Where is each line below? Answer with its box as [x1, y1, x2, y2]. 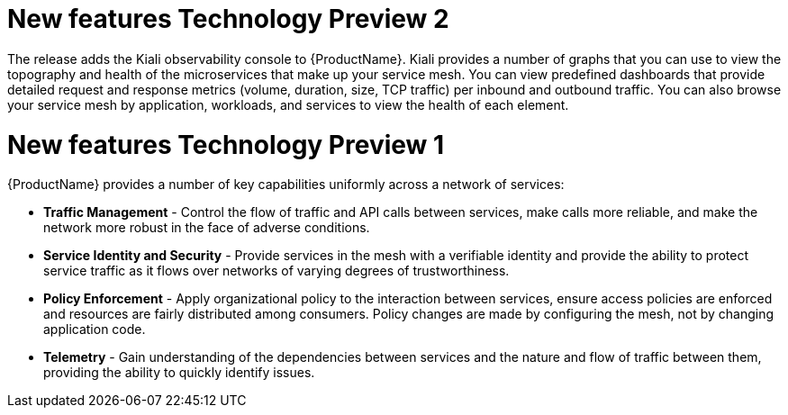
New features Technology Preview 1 [7, 129, 445, 160]
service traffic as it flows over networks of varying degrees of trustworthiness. [43, 263, 510, 279]
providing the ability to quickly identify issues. [43, 365, 315, 381]
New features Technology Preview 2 [7, 4, 449, 34]
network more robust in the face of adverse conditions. [43, 220, 370, 236]
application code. [43, 321, 146, 338]
